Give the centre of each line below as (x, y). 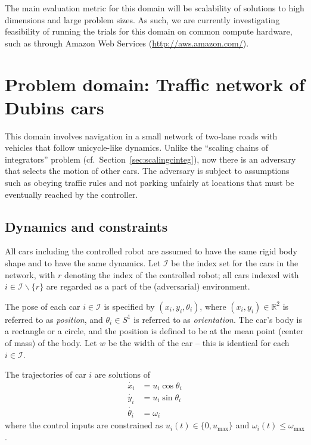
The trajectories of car (46, 374)
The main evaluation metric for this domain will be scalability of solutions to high (155, 8)
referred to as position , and (54, 319)
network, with (30, 274)
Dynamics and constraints (86, 226)
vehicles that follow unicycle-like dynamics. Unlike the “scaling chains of (137, 147)
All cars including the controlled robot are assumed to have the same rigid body (151, 251)
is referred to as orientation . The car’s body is (218, 319)
